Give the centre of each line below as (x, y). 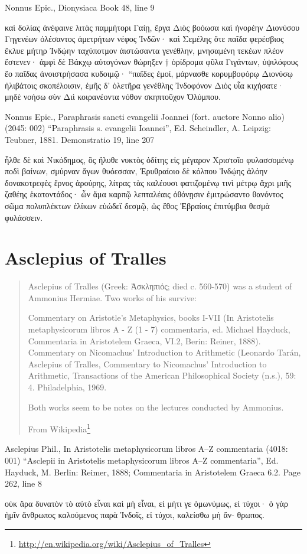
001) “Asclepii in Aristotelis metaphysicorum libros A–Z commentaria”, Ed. (142, 460)
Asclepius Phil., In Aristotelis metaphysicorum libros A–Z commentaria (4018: (146, 449)
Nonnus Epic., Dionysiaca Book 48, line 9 (80, 7)
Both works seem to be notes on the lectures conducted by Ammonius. (156, 407)
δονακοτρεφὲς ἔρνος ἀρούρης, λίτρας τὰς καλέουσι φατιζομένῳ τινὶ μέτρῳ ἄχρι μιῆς (148, 182)
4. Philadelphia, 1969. (67, 387)
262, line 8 (23, 483)
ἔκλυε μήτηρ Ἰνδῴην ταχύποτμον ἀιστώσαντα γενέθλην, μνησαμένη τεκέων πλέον (144, 50)
